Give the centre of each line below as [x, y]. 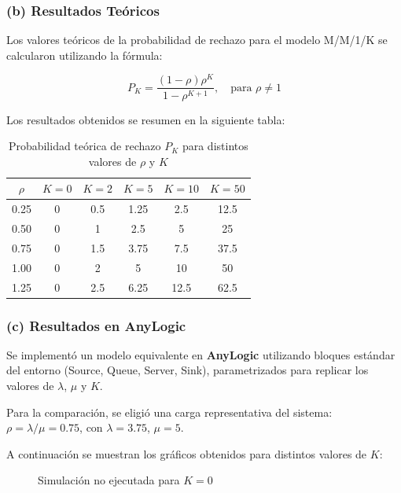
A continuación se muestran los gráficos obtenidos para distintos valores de [187, 453]
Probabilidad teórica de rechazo [85, 146]
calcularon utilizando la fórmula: [85, 55]
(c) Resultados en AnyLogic [96, 325]
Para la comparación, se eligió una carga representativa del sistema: [169, 412]
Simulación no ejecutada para [109, 480]
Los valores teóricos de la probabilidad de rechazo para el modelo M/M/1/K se [197, 40]
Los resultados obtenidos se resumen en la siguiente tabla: [146, 119]
